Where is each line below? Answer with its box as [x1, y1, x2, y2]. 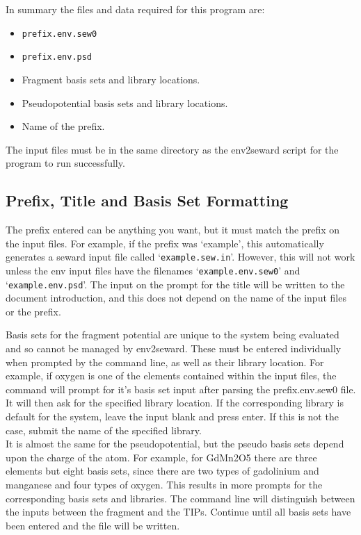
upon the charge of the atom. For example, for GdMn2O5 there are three [6, 450, 317, 464]
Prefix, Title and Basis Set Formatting [6, 190, 289, 211]
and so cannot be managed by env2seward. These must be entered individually [6, 341, 342, 356]
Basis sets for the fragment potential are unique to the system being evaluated [6, 327, 339, 342]
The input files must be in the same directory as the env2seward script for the [6, 142, 339, 156]
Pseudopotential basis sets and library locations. [22, 95, 228, 110]
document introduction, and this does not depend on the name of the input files [6, 290, 346, 305]
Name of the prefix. [22, 119, 105, 133]
